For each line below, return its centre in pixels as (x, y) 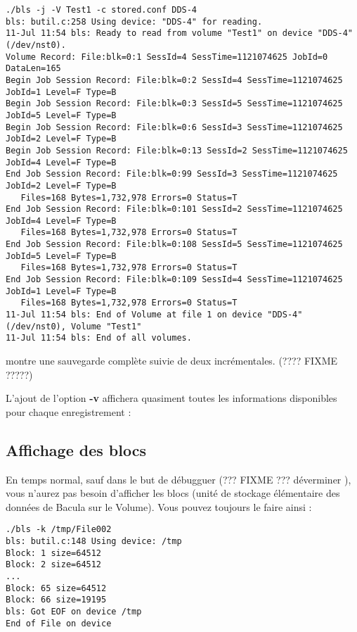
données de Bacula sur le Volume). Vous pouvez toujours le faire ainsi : (159, 506)
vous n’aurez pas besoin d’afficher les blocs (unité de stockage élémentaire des (173, 493)
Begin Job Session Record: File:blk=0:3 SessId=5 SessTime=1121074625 (174, 104)
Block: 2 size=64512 (54, 565)
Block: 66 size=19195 (56, 600)
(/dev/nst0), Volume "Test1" (74, 326)
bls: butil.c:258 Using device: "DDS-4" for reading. (134, 21)
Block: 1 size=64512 (54, 553)
